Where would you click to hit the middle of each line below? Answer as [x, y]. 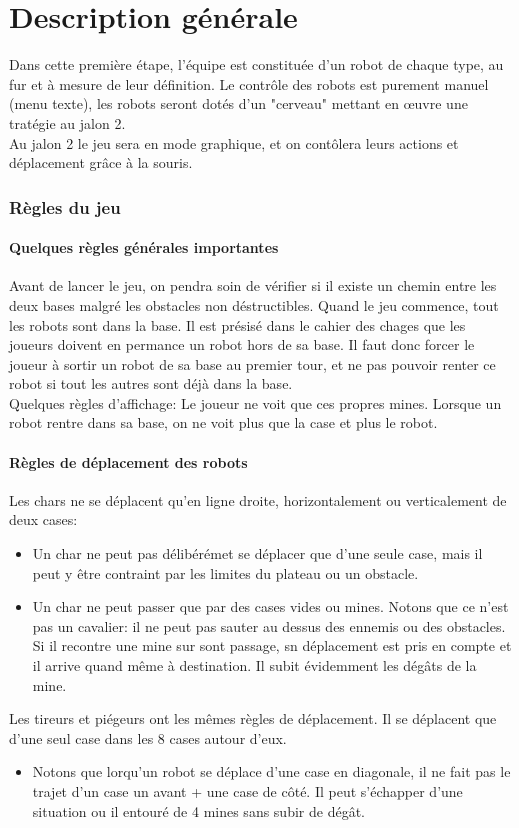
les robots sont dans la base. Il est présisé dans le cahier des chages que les [237, 324]
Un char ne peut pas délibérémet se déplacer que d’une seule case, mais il [257, 553]
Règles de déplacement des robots [128, 461]
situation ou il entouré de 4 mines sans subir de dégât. [198, 810]
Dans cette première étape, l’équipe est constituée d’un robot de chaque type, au [256, 64]
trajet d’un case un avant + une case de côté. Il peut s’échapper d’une [247, 791]
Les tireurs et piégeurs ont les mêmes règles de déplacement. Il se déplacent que [253, 718]
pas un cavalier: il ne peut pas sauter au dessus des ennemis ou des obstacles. [269, 625]
